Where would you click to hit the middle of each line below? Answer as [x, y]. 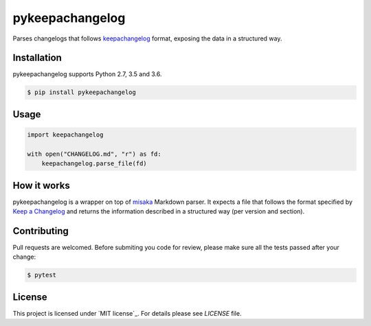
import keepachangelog [65, 135]
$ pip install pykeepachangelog [82, 92]
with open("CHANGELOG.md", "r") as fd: [94, 154]
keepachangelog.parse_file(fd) [94, 164]
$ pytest [42, 275]
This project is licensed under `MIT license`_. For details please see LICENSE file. [127, 313]
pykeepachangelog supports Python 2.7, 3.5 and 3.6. [87, 74]
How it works [41, 185]
